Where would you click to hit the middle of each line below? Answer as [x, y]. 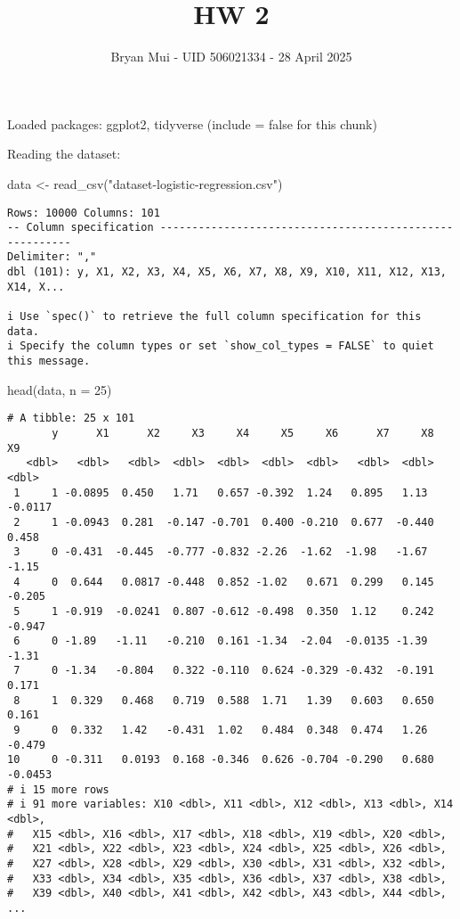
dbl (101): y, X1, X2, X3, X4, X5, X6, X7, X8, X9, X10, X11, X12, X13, [227, 272]
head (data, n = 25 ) [60, 389]
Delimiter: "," [52, 257]
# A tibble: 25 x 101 [71, 418]
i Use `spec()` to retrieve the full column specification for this [214, 317]
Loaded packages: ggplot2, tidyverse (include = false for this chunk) [192, 123]
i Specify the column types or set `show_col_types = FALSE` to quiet [221, 346]
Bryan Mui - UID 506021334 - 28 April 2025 [231, 57]
